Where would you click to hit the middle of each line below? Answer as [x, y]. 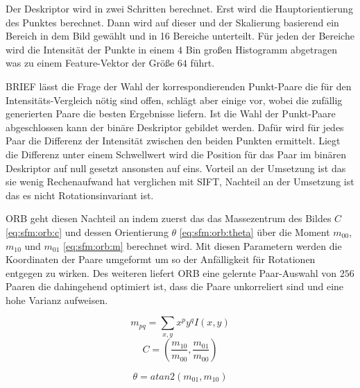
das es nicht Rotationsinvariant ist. [80, 195]
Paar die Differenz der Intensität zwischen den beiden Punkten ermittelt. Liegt [173, 141]
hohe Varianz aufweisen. [57, 300]
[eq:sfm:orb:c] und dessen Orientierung [87, 231]
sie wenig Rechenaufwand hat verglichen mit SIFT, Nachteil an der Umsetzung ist [180, 182]
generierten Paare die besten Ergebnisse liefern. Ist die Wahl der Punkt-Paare [171, 113]
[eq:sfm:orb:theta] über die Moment [255, 231]
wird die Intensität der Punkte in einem [90, 49]
